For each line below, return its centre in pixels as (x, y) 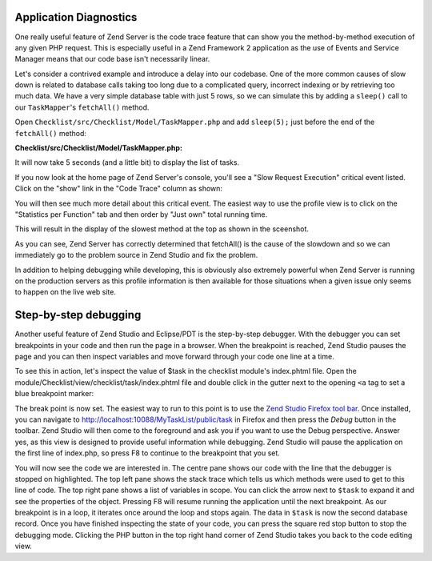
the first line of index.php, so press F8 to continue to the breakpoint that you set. (147, 453)
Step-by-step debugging (78, 315)
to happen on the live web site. (65, 292)
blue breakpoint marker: (54, 394)
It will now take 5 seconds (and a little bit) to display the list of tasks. (127, 162)
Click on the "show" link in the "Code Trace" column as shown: (119, 189)
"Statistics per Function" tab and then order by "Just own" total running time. (141, 214)
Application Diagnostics (76, 17)
